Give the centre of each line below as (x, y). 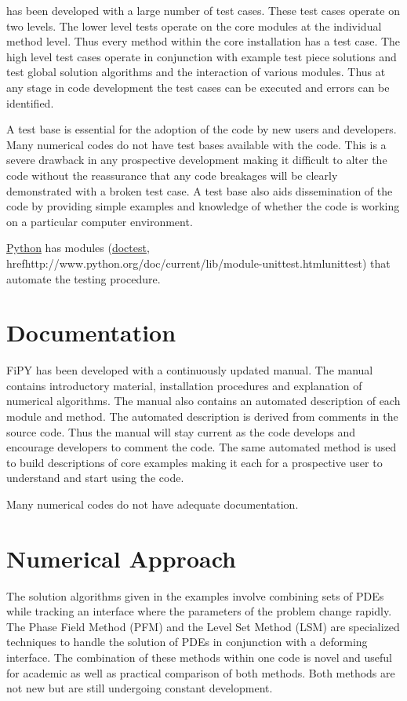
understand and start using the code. (95, 478)
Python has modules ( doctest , (78, 248)
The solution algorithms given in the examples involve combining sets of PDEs (195, 595)
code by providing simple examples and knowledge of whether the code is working (203, 206)
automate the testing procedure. (84, 278)
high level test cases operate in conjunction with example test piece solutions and (202, 56)
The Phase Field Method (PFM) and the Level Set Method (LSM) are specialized (203, 626)
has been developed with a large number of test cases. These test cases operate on (203, 10)
